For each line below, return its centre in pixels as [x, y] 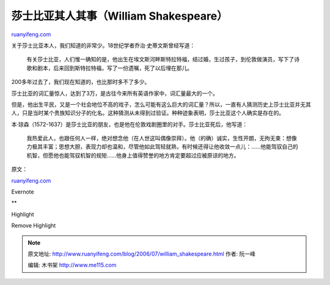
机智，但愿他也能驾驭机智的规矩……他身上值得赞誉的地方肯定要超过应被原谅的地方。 [133, 155]
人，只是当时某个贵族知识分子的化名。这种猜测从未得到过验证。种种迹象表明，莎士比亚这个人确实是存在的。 [148, 113]
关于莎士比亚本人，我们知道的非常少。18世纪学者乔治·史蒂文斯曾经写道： [103, 45]
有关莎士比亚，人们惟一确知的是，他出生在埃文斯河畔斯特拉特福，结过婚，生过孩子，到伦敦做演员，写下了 [160, 59]
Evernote [23, 192]
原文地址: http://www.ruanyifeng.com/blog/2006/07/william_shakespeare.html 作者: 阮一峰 [142, 254]
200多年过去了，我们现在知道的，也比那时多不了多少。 [81, 82]
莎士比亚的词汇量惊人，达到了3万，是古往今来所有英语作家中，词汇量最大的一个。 [115, 93]
